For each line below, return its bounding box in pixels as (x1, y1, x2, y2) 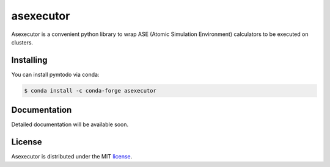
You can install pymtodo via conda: (11, 71, 100, 78)
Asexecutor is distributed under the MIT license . (11, 153, 133, 160)
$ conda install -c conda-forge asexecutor (24, 87, 157, 94)
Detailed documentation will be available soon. (11, 121, 128, 128)
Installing (11, 55, 48, 65)
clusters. (11, 38, 34, 46)
